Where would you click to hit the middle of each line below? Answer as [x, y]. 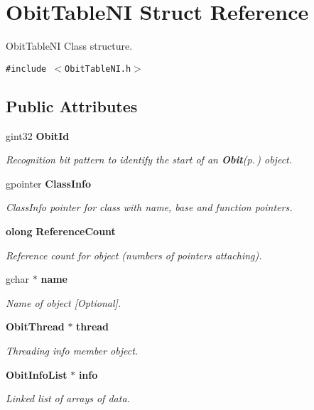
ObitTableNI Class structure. [69, 46]
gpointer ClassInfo [48, 183]
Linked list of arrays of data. [68, 398]
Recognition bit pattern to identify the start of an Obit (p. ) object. [149, 160]
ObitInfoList [37, 374]
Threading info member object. [72, 350]
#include [26, 69]
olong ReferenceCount [61, 231]
